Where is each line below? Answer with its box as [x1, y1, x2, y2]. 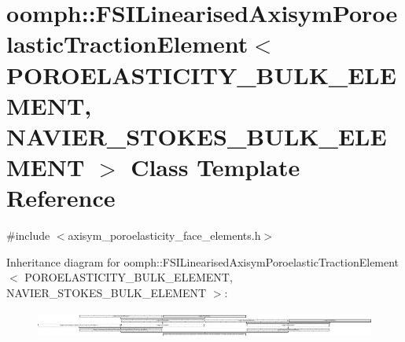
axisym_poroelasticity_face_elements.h [68, 227, 261, 244]
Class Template [131, 151, 300, 183]
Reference [6, 182, 116, 214]
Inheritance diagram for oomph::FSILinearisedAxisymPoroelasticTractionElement [6, 253, 399, 270]
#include [6, 227, 50, 244]
